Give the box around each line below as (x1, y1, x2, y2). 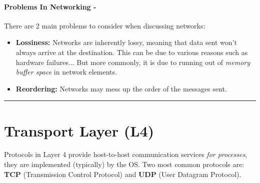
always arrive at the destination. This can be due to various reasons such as (15, 46, 248, 57)
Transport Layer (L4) (4, 120, 154, 140)
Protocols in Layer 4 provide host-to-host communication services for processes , (4, 149, 247, 159)
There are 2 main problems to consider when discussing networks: (4, 20, 205, 30)
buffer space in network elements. (15, 66, 117, 77)
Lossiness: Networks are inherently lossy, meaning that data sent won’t (15, 37, 237, 47)
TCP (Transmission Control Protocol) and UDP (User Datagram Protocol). (4, 168, 241, 179)
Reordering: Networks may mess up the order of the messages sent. (15, 83, 227, 93)
